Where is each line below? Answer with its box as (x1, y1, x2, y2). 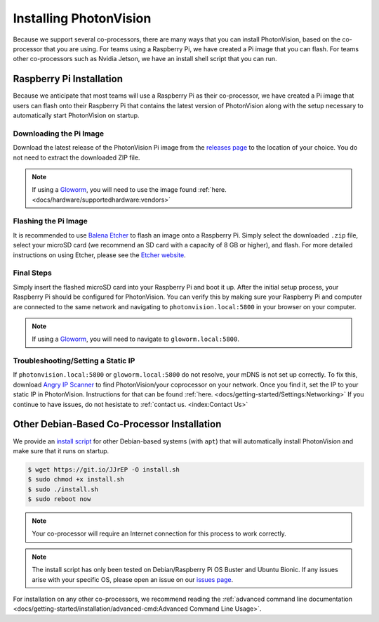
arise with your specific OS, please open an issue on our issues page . (32, 575, 234, 583)
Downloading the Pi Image (13, 129, 105, 138)
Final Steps (13, 268, 52, 278)
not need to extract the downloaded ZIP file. (13, 153, 140, 162)
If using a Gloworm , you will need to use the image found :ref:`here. (32, 186, 227, 194)
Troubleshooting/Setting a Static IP (13, 356, 135, 365)
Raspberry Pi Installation (13, 73, 123, 85)
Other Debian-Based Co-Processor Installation (13, 418, 222, 430)
